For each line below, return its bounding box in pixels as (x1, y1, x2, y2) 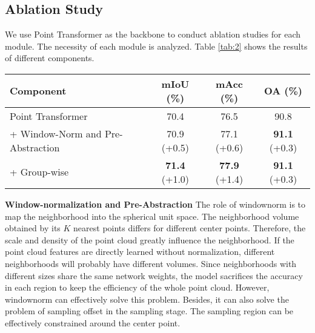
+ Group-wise (10, 165, 69, 179)
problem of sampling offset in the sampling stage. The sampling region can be (5, 305, 294, 317)
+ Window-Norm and (10, 126, 102, 140)
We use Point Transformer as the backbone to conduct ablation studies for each (5, 28, 301, 41)
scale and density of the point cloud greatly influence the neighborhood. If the (5, 233, 294, 246)
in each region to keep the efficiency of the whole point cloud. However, (5, 281, 270, 294)
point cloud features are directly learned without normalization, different (5, 245, 275, 258)
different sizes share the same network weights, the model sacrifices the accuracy (5, 269, 303, 282)
